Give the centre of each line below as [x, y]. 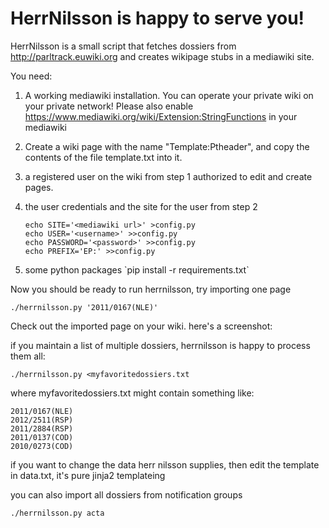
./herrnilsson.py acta [57, 513]
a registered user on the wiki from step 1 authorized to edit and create [168, 176]
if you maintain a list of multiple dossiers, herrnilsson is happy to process [160, 345]
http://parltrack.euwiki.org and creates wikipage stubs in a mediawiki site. [162, 56]
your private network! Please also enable [109, 106]
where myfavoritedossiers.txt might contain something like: [132, 393]
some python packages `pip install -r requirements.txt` [137, 269]
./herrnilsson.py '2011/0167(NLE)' [84, 307]
